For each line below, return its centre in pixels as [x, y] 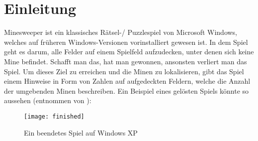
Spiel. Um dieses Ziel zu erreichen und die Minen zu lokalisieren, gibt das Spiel [124, 71]
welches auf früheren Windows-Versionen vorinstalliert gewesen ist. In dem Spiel [126, 42]
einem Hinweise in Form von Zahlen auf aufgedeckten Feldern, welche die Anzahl [127, 81]
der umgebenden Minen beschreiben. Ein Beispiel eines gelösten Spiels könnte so [127, 90]
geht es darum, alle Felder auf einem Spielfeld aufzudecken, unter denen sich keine [129, 52]
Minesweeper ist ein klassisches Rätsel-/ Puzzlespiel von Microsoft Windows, [121, 32]
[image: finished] [54, 116]
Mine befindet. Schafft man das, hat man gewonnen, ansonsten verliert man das [126, 61]
